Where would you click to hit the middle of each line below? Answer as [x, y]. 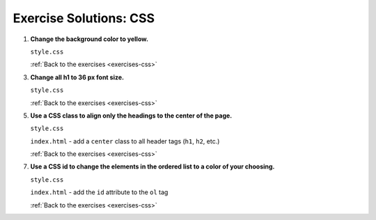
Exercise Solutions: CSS [84, 18]
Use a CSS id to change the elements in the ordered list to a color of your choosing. [152, 166]
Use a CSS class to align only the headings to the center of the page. [131, 116]
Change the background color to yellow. [89, 39]
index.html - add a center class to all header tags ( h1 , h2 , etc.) [125, 141]
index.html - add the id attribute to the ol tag [99, 192]
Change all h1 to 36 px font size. [77, 77]
